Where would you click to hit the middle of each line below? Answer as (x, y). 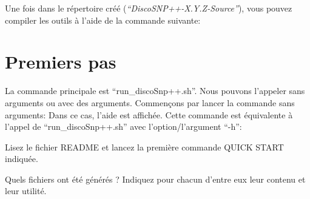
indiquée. (22, 159)
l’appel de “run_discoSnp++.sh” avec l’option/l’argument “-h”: (123, 126)
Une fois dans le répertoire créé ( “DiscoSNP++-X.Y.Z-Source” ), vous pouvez (149, 8)
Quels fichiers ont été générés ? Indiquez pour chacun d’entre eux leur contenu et (155, 179)
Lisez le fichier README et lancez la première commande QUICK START (144, 147)
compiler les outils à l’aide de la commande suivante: (103, 20)
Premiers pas (61, 62)
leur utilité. (26, 191)
